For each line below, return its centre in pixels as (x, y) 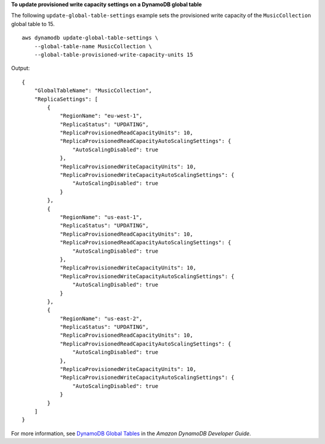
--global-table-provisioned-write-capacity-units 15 (114, 55)
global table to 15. (33, 24)
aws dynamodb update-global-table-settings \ (90, 38)
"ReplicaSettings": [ (66, 99)
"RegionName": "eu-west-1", (101, 116)
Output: (20, 68)
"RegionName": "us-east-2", (101, 319)
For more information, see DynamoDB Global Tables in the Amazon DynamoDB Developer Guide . (131, 433)
